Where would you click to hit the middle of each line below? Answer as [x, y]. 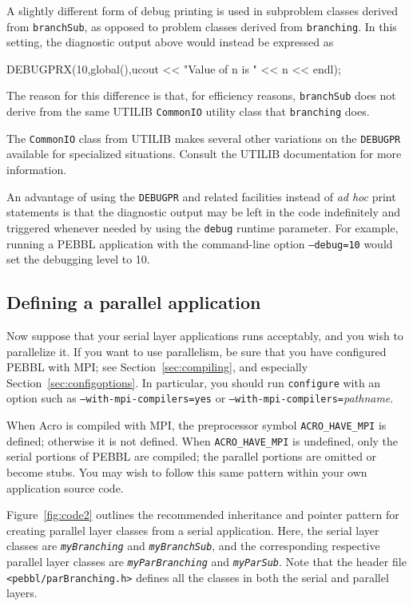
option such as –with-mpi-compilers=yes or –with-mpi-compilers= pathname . [200, 398]
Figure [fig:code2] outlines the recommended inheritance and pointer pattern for [203, 515]
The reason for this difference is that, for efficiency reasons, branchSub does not [201, 95]
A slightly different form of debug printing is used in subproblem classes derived [202, 10]
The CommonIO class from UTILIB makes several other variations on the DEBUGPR [204, 138]
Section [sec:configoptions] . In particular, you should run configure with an [194, 382]
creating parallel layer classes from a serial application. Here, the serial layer [193, 530]
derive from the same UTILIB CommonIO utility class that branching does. [188, 111]
